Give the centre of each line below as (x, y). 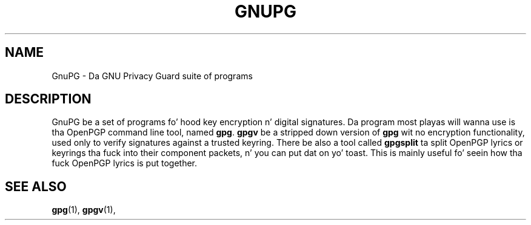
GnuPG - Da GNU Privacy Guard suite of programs (152, 76)
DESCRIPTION (48, 99)
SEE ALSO (36, 186)
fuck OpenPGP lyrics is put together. (125, 163)
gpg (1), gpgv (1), (84, 210)
